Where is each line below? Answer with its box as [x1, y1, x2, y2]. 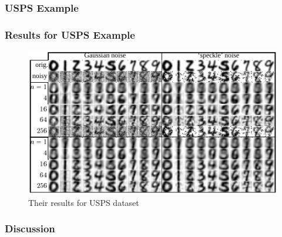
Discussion [5, 221, 55, 236]
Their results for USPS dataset [28, 196, 139, 208]
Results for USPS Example [5, 27, 135, 42]
